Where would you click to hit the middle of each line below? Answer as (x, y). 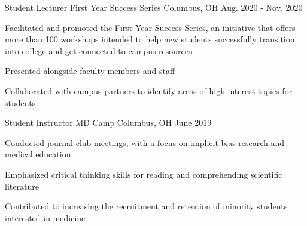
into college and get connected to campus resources (98, 50)
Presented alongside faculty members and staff (90, 71)
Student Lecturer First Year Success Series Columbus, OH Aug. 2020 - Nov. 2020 (154, 7)
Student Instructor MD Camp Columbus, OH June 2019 (108, 123)
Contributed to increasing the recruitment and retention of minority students (146, 206)
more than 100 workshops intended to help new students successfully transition (150, 39)
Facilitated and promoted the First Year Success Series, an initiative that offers (150, 27)
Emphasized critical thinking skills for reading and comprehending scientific (144, 174)
